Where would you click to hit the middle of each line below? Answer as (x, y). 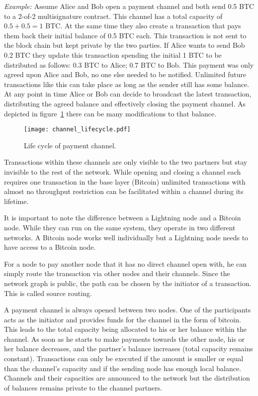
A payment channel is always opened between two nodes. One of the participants (128, 310)
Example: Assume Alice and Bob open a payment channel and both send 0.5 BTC (129, 6)
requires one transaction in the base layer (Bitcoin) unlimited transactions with (125, 181)
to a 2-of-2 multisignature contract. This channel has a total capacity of (113, 16)
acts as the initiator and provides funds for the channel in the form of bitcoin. (123, 319)
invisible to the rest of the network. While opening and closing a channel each (123, 171)
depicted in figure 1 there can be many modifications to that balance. (110, 113)
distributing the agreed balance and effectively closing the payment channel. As (125, 103)
